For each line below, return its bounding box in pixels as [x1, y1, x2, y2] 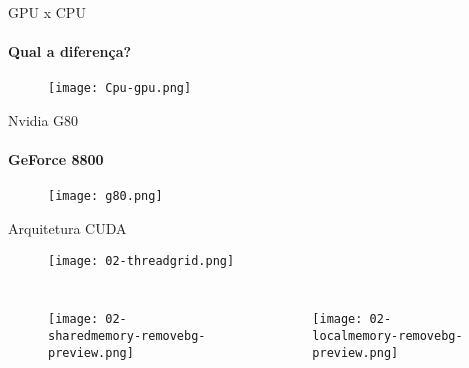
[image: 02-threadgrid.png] [48, 253, 235, 268]
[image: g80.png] [48, 189, 163, 204]
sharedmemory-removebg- [48, 329, 206, 343]
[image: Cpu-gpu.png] [48, 81, 192, 96]
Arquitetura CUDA [8, 218, 127, 239]
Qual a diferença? [8, 41, 132, 62]
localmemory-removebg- [312, 329, 463, 343]
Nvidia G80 [8, 110, 79, 131]
